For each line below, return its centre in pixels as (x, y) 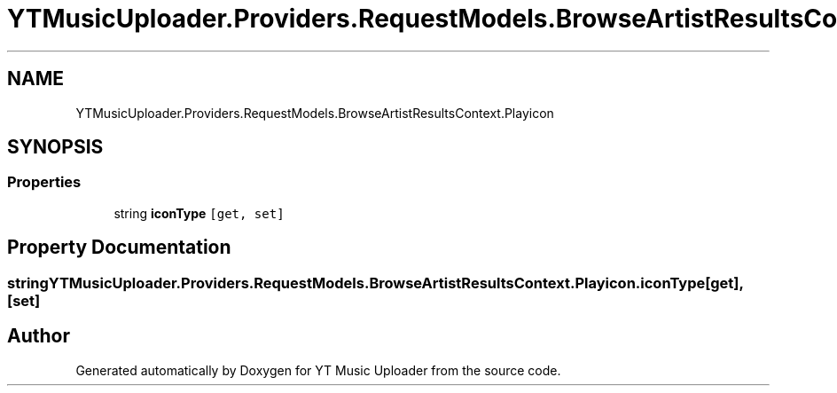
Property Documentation (119, 248)
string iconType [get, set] (199, 213)
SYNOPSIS (55, 147)
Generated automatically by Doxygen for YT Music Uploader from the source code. (318, 370)
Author (39, 336)
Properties (44, 182)
